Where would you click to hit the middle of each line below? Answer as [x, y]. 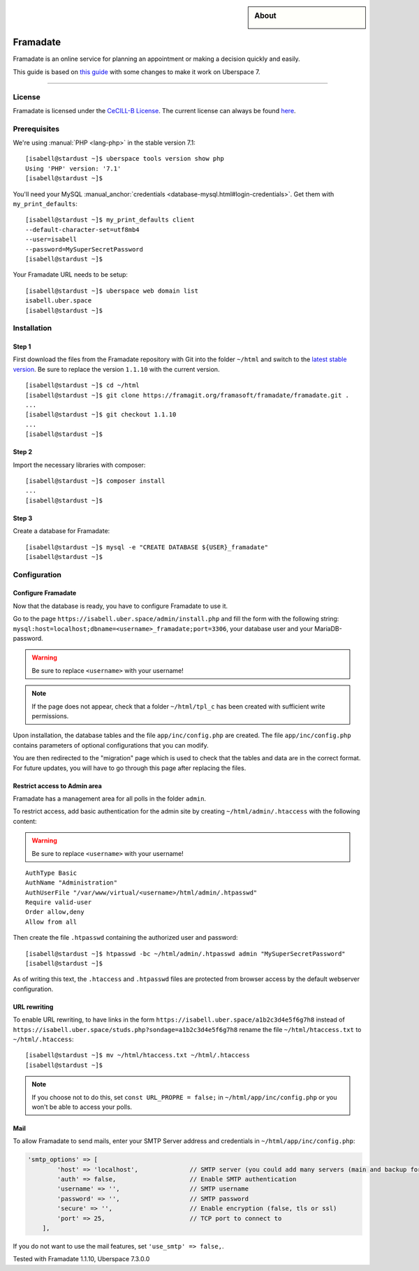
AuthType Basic [51, 873]
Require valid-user [59, 902]
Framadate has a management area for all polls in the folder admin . [109, 798]
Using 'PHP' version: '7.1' [73, 168]
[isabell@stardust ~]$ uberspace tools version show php [125, 159]
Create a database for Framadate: [61, 531]
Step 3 [23, 518]
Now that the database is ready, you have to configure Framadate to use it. [120, 606]
